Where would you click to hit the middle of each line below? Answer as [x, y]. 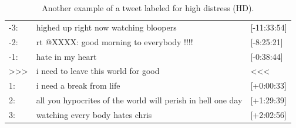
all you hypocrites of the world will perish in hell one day [139, 100]
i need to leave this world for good [98, 71]
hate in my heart [66, 56]
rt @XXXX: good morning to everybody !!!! [115, 41]
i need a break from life [78, 85]
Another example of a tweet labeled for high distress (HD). [148, 8]
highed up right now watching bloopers [106, 27]
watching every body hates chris [94, 114]
